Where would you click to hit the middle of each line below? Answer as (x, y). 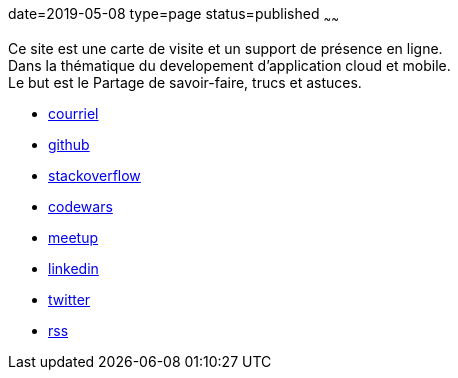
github (69, 144)
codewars (80, 206)
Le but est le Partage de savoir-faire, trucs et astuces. (185, 82)
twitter (69, 299)
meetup (73, 237)
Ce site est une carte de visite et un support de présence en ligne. (225, 48)
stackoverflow (94, 175)
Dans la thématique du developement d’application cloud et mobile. (229, 65)
